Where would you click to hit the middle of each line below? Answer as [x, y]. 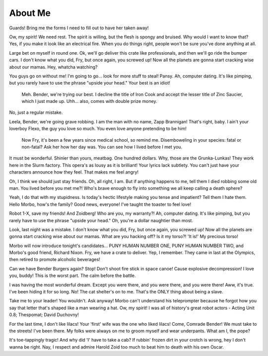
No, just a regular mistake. [36, 112]
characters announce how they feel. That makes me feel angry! [74, 172]
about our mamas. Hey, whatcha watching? [53, 67]
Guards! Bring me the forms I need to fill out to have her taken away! [79, 28]
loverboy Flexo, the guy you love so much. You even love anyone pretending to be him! [98, 129]
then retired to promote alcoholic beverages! [55, 260]
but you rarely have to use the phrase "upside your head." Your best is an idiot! [90, 83]
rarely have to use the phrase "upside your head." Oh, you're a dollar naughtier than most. [101, 220]
